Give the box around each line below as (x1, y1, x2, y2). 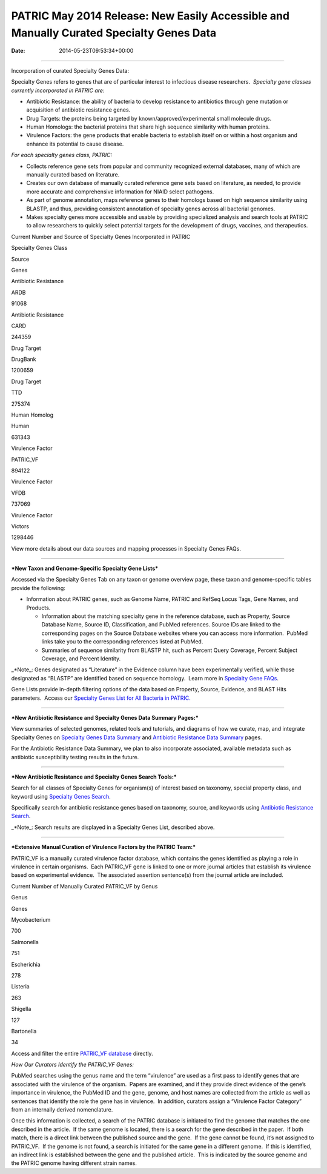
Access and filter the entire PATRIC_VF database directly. (11, 1050, 154, 1057)
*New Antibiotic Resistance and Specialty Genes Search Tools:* (11, 773, 177, 780)
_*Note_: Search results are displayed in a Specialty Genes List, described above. (11, 823, 215, 831)
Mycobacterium (11, 916, 51, 923)
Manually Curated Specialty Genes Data (11, 26, 217, 39)
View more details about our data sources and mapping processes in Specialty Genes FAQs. (11, 545, 242, 552)
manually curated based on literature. (26, 171, 120, 178)
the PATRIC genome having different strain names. (11, 1159, 137, 1167)
